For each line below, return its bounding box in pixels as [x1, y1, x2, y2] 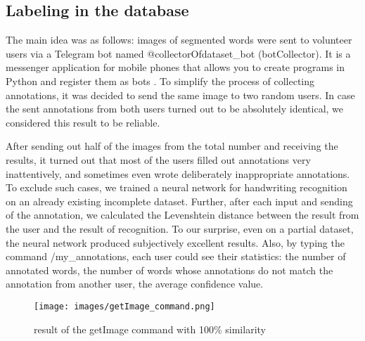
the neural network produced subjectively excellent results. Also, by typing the [6, 235, 345, 250]
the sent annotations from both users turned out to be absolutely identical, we [6, 101, 344, 116]
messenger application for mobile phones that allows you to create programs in [6, 60, 345, 75]
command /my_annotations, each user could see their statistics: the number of [6, 249, 346, 264]
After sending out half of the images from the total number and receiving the [6, 139, 338, 153]
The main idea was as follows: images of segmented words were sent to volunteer [6, 32, 352, 47]
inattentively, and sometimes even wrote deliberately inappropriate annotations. [6, 166, 350, 181]
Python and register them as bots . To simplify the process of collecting [6, 73, 315, 88]
